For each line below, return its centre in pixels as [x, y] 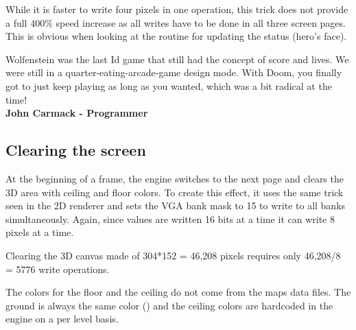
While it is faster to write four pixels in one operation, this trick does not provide [177, 9]
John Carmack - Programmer [77, 113]
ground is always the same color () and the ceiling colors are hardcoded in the [169, 305]
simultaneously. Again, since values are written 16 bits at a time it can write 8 [170, 219]
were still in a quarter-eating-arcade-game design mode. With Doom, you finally [174, 72]
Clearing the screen [76, 150]
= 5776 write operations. [58, 269]
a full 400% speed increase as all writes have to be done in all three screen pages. [176, 22]
